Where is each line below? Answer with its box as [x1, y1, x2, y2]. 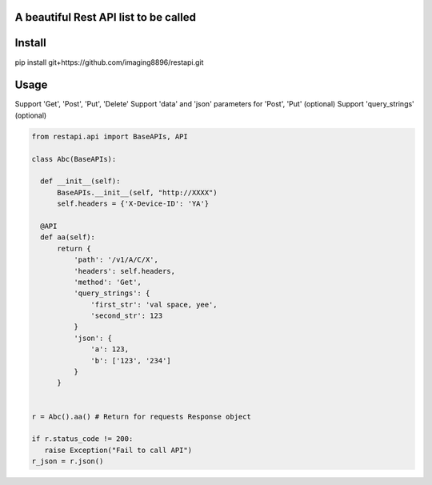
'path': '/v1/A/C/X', [73, 255, 159, 264]
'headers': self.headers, [73, 267, 176, 275]
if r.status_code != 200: [31, 435, 134, 443]
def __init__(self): [40, 177, 121, 186]
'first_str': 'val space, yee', [90, 300, 218, 309]
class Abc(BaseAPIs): [31, 154, 117, 163]
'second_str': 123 [90, 311, 163, 320]
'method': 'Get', [73, 277, 142, 287]
